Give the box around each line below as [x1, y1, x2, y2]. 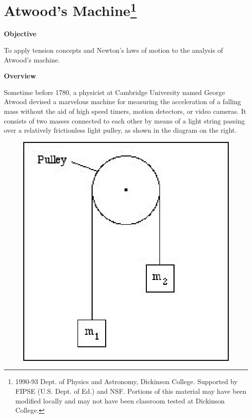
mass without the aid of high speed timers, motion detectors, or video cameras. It [4, 106, 246, 116]
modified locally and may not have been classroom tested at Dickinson [15, 395, 225, 405]
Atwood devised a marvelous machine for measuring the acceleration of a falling [4, 96, 241, 107]
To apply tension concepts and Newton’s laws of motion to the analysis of [4, 45, 223, 55]
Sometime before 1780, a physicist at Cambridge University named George [4, 87, 225, 97]
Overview [4, 71, 36, 81]
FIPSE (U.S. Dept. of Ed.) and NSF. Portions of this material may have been [15, 386, 247, 396]
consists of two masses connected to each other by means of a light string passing [4, 115, 245, 125]
